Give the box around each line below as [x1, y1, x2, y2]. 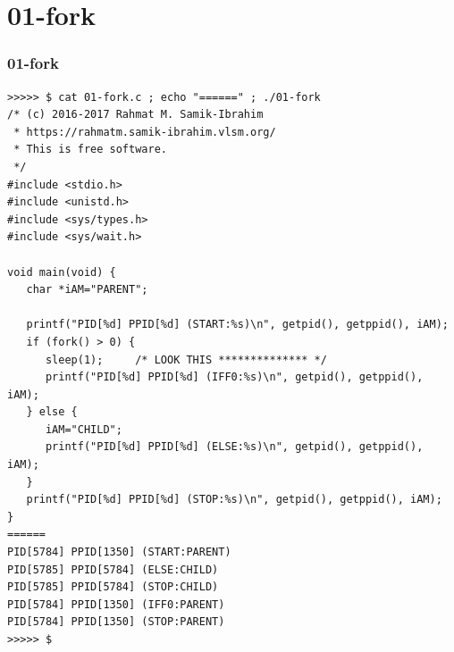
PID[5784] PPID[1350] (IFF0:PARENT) [7, 598, 225, 611]
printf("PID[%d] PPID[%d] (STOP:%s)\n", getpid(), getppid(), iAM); [26, 493, 442, 506]
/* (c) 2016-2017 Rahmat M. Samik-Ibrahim [7, 108, 264, 121]
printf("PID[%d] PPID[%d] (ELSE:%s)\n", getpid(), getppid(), [45, 440, 424, 454]
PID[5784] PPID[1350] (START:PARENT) [7, 546, 231, 559]
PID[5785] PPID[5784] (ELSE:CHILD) [7, 563, 219, 576]
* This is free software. [13, 143, 167, 156]
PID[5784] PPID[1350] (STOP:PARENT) [7, 615, 225, 629]
